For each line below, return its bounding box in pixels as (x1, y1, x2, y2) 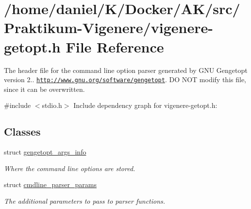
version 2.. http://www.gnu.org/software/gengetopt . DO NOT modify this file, (4, 74, 247, 85)
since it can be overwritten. (4, 84, 85, 94)
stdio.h (42, 100, 62, 110)
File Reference (66, 36, 164, 56)
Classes (4, 124, 41, 139)
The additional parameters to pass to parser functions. (4, 195, 166, 206)
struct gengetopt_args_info (4, 147, 86, 157)
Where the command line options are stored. (4, 163, 135, 173)
